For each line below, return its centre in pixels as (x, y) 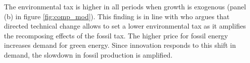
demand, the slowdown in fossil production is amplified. (88, 54)
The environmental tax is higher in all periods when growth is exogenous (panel (125, 6)
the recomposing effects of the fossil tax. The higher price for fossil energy (116, 35)
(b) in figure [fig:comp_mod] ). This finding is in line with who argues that (117, 16)
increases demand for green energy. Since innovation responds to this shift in (120, 45)
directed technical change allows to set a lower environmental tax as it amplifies (125, 26)
